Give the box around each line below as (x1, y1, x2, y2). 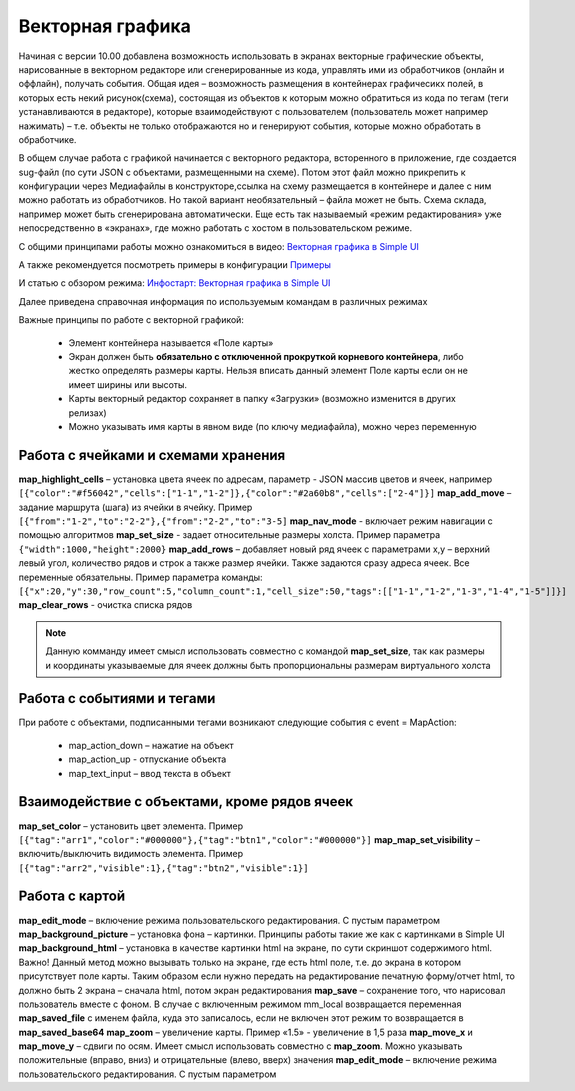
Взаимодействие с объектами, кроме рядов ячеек (18, 793, 354, 810)
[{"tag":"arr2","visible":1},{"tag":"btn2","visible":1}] (18, 862, 309, 874)
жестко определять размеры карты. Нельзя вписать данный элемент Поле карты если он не (68, 365, 469, 377)
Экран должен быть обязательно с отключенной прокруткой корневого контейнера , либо (68, 350, 464, 362)
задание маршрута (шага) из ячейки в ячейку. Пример (18, 501, 253, 513)
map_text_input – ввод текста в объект (68, 767, 232, 779)
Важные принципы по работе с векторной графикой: (18, 314, 245, 326)
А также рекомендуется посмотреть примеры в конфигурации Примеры (18, 259, 332, 271)
